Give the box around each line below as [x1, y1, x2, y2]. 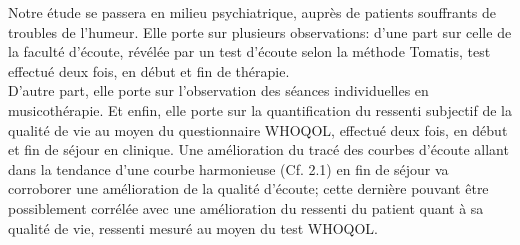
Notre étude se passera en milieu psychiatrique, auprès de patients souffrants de [8, 2, 497, 22]
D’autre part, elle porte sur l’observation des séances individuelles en [8, 80, 429, 101]
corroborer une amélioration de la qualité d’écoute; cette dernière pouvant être [8, 178, 489, 199]
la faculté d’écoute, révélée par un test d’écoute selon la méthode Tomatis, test [8, 41, 491, 62]
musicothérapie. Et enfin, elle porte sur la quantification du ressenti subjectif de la [8, 99, 512, 120]
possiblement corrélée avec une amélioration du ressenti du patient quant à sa [8, 197, 484, 218]
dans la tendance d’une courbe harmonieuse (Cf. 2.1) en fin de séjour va [8, 158, 449, 179]
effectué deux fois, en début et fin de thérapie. [8, 60, 290, 81]
